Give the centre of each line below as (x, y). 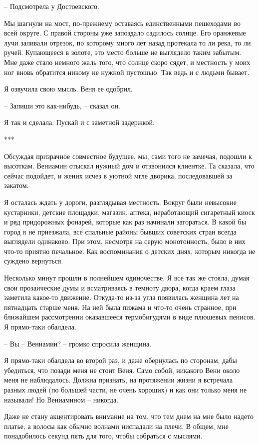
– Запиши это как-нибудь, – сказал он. (62, 105)
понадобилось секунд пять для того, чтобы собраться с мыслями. (103, 436)
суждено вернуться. (34, 261)
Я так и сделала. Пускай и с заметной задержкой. (79, 122)
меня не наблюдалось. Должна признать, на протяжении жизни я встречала (119, 380)
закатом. (16, 185)
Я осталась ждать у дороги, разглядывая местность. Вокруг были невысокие (120, 202)
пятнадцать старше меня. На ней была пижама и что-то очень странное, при (120, 307)
